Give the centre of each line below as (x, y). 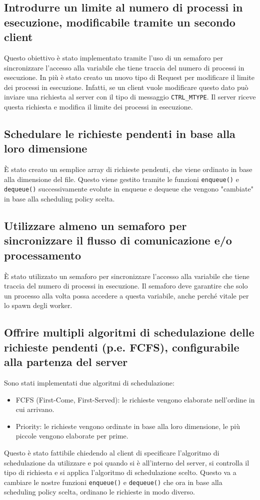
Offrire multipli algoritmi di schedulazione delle (129, 332)
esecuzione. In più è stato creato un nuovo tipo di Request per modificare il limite (129, 77)
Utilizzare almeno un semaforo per (95, 226)
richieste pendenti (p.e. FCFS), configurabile (122, 347)
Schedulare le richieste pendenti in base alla (120, 133)
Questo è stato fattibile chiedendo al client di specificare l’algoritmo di (112, 453)
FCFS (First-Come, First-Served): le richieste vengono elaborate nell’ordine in (135, 399)
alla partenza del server (66, 362)
